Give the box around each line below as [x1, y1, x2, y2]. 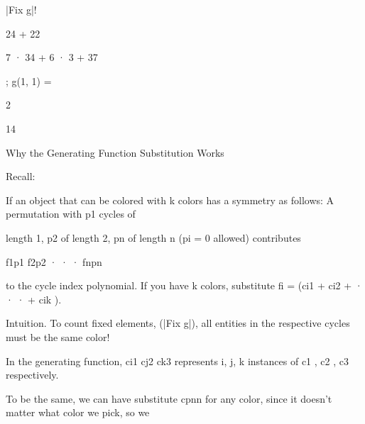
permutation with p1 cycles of [6, 206, 136, 221]
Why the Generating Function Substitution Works [6, 145, 224, 160]
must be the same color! [6, 329, 110, 344]
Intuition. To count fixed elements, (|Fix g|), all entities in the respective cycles [6, 316, 350, 330]
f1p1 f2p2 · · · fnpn [6, 254, 102, 269]
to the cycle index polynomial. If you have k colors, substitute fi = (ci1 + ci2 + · [6, 278, 363, 293]
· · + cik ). [6, 291, 62, 306]
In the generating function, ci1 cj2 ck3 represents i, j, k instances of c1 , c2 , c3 [6, 353, 349, 368]
